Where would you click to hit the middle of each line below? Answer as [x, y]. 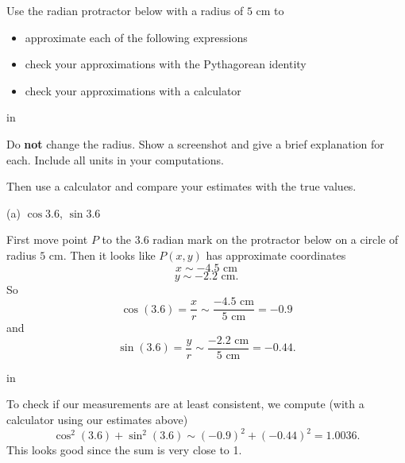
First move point [47, 239]
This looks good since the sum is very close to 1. [124, 450]
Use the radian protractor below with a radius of [125, 10]
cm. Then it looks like [102, 255]
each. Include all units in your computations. [115, 159]
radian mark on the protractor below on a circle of [276, 239]
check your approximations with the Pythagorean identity [166, 64]
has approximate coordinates [276, 255]
